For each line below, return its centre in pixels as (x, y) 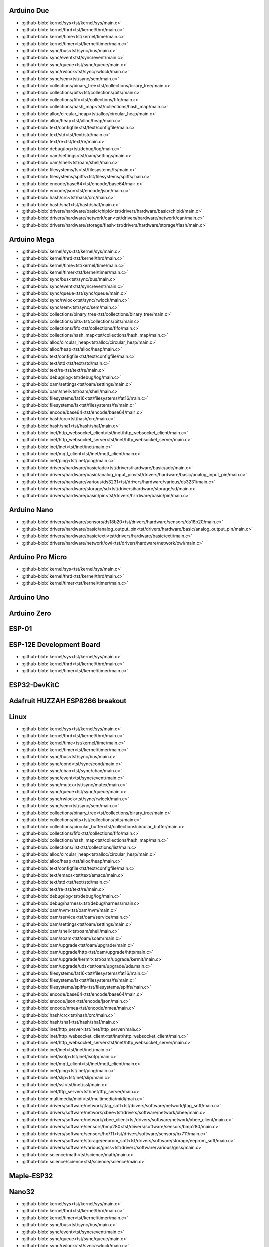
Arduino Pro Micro (38, 557)
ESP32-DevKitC (34, 685)
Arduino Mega (32, 239)
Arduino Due (29, 11)
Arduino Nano (31, 510)
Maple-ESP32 (31, 1175)
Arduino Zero (30, 613)
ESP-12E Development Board (55, 645)
